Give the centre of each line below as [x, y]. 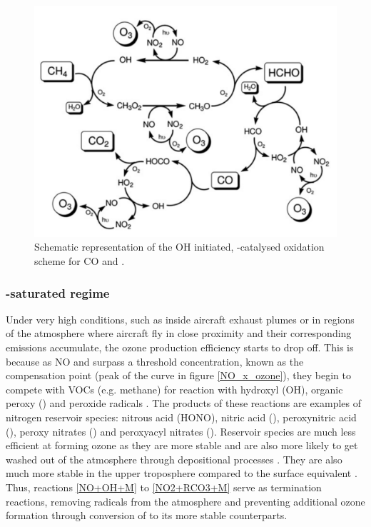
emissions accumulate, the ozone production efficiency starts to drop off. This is [180, 347]
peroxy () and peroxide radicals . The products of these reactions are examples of [184, 403]
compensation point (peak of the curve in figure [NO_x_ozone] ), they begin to [178, 375]
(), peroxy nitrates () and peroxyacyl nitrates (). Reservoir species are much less [181, 431]
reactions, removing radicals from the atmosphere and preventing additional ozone [185, 501]
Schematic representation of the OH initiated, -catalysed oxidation [179, 247]
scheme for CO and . [80, 260]
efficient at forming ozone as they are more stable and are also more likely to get [182, 445]
